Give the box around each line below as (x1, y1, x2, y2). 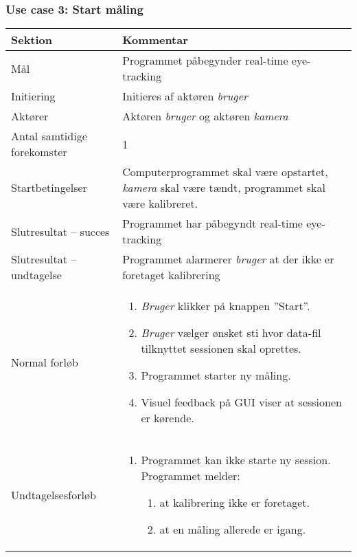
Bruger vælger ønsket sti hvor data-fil (141, 325, 321, 341)
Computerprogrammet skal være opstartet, (122, 164, 328, 180)
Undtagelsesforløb (11, 486, 96, 503)
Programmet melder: (141, 468, 240, 484)
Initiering (11, 88, 56, 105)
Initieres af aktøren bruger (122, 88, 248, 105)
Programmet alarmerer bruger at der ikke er (122, 251, 334, 267)
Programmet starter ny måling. (141, 367, 291, 384)
